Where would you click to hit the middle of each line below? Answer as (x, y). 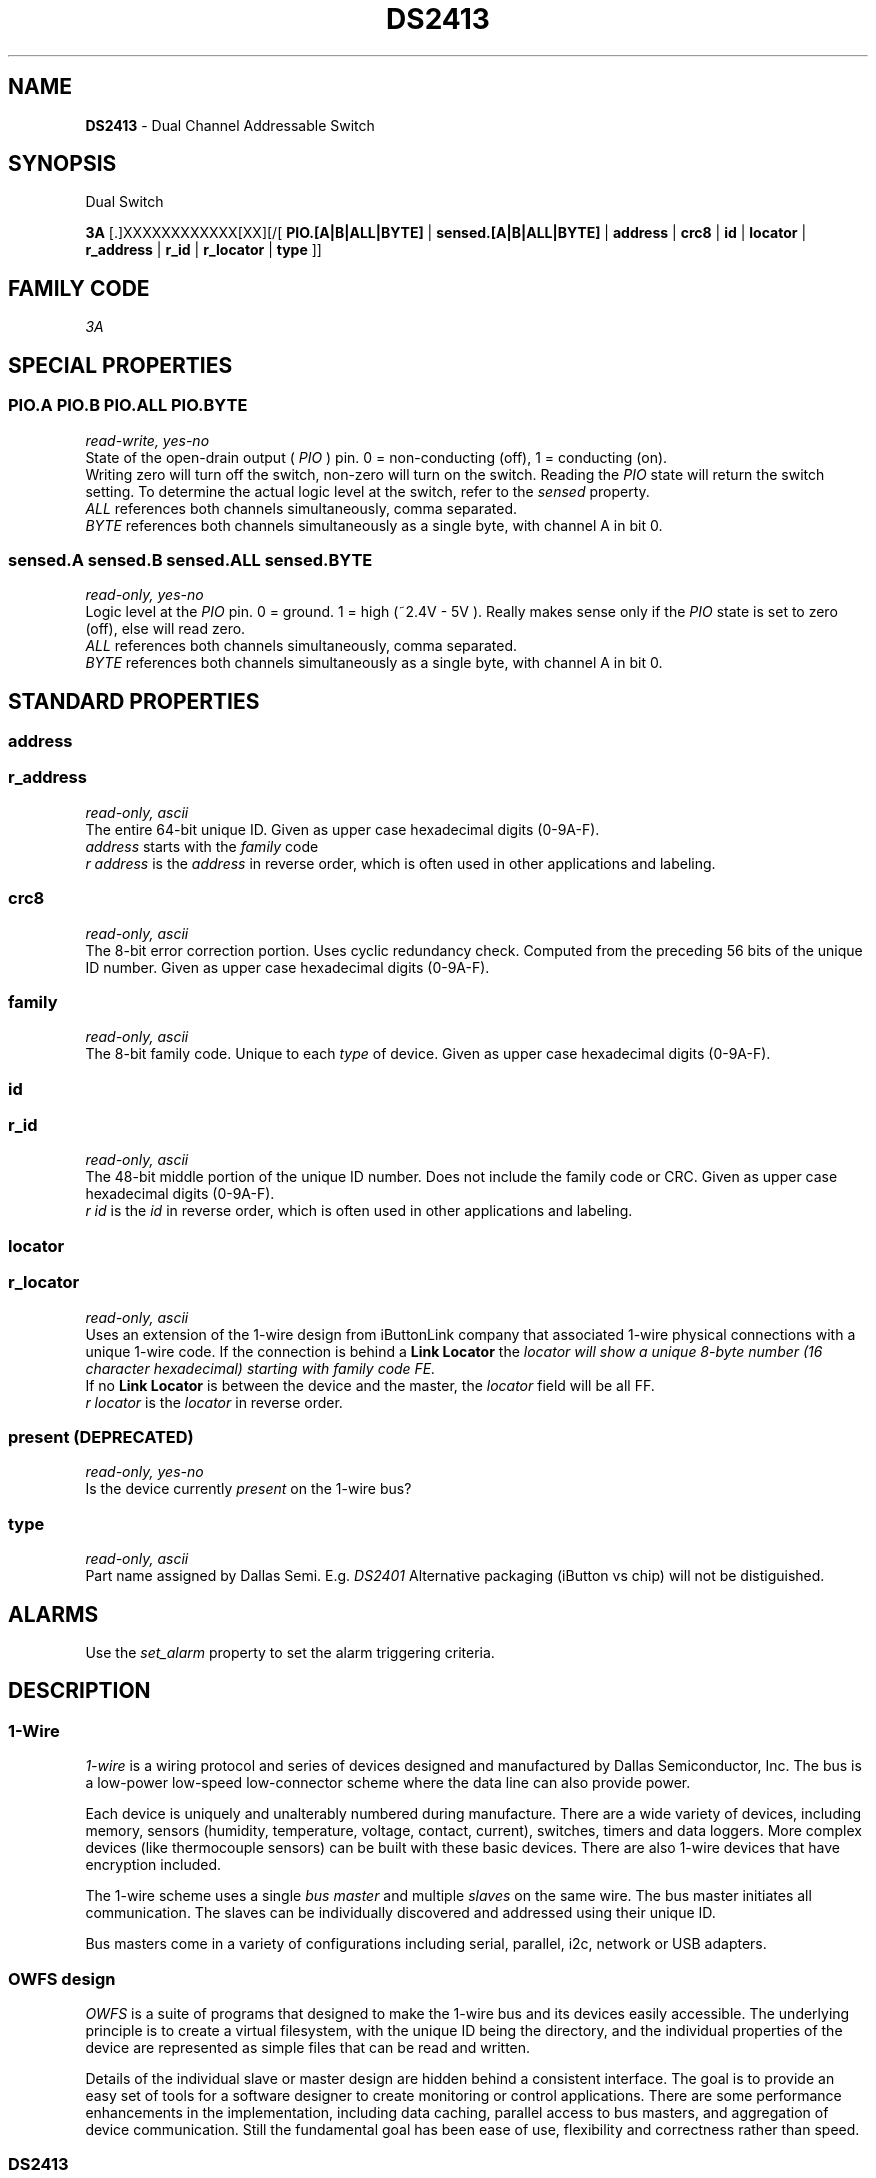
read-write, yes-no (147, 440)
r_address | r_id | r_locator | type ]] (203, 250)
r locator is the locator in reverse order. (214, 1402)
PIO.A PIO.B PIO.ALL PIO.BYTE (128, 405)
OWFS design (62, 1978)
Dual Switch (124, 202)
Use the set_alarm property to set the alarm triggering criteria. (290, 1652)
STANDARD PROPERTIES (134, 701)
